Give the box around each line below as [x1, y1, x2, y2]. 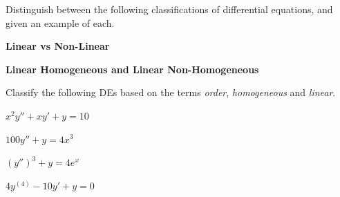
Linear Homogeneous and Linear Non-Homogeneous [6, 62, 259, 76]
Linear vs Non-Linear [6, 39, 110, 53]
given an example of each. [6, 15, 115, 30]
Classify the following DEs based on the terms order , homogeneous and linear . [6, 85, 336, 100]
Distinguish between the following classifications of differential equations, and [6, 2, 333, 16]
